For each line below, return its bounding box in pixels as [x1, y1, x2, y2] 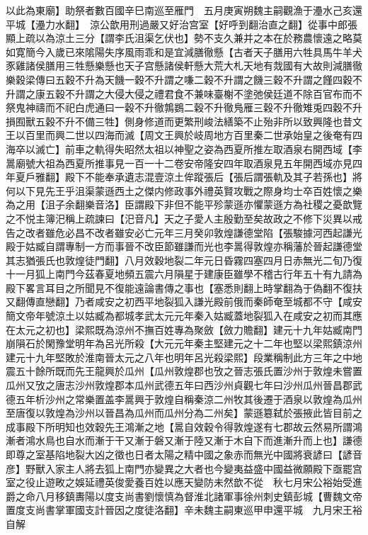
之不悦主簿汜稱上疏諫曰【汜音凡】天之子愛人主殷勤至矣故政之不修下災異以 [6, 210, 352, 225]
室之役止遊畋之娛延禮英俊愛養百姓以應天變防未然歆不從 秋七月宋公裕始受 [6, 475, 352, 490]
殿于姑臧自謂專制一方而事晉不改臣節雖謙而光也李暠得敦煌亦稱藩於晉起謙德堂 [6, 239, 362, 254]
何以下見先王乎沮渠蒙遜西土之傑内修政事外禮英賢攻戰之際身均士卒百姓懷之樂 [6, 183, 362, 198]
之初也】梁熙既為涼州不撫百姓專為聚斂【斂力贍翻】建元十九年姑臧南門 [35, 322, 362, 337]
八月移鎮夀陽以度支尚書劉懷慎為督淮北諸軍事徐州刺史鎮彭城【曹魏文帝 [35, 488, 362, 503]
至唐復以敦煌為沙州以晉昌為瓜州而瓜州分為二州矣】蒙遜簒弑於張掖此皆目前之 [6, 405, 362, 420]
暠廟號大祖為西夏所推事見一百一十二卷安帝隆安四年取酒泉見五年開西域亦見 [6, 155, 352, 170]
